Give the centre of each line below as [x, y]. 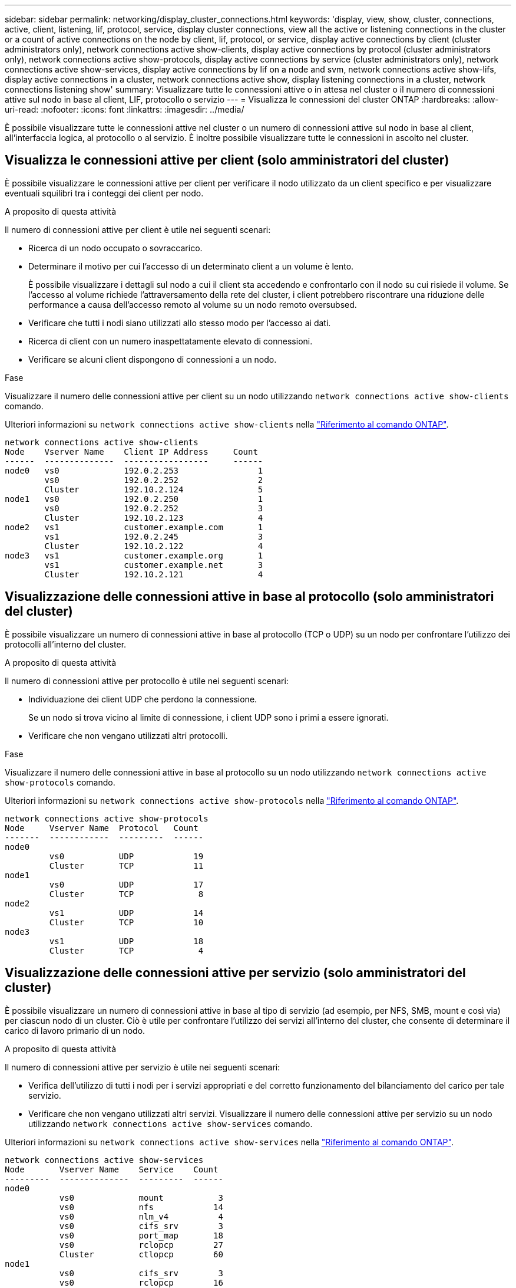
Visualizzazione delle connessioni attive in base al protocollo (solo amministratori [249, 597]
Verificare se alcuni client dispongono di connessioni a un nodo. [153, 359]
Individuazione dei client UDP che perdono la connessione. [143, 699]
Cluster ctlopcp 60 [141, 1254]
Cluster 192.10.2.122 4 [154, 546]
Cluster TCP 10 [126, 922]
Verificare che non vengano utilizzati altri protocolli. [128, 735]
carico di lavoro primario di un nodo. [75, 1030]
